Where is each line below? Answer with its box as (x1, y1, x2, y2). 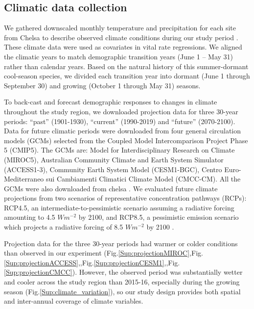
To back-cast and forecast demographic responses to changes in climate (4, 97, 217, 107)
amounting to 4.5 (4, 212, 55, 222)
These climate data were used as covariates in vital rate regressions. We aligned (4, 42, 242, 52)
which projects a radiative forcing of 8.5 (4, 222, 123, 232)
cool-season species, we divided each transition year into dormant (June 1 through (4, 71, 250, 81)
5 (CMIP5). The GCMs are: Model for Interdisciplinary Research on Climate (4, 145, 235, 155)
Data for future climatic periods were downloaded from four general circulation (4, 126, 241, 136)
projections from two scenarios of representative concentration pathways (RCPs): (4, 193, 247, 203)
